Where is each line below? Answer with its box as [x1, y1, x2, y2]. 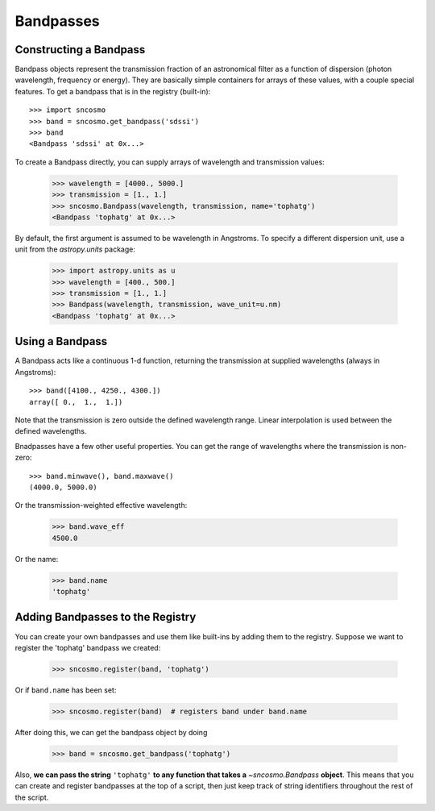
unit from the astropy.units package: [14, 244, 136, 254]
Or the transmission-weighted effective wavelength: [14, 501, 188, 510]
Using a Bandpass [14, 335, 108, 348]
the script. [14, 792, 49, 802]
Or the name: [14, 554, 59, 564]
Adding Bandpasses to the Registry [14, 610, 197, 624]
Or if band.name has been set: [14, 685, 117, 695]
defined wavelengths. [14, 426, 87, 436]
